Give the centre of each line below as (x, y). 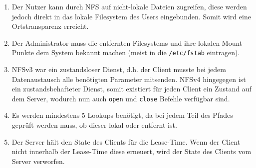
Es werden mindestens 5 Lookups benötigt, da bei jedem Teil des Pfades (122, 115)
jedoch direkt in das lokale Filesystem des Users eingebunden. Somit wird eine (131, 16)
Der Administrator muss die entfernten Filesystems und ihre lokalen (116, 42)
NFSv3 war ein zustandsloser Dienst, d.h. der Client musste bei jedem (119, 69)
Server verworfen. (38, 161)
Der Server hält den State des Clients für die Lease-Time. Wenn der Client (126, 141)
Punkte (23, 52)
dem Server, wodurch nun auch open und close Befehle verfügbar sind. (121, 98)
